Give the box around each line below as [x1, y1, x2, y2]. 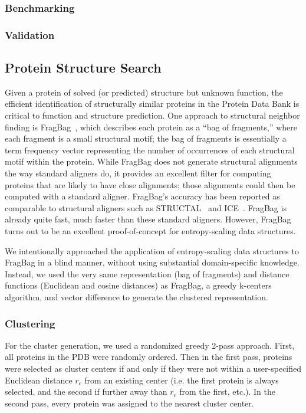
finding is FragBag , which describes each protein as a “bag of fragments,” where [5, 120, 298, 133]
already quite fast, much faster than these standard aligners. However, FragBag [5, 213, 291, 225]
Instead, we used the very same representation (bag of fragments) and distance [5, 267, 289, 280]
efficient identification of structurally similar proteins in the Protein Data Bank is [5, 97, 300, 110]
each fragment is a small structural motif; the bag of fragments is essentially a [5, 132, 287, 145]
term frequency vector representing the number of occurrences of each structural [5, 143, 295, 156]
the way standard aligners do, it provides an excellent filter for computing [5, 167, 271, 179]
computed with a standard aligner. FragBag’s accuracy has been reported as [5, 190, 280, 202]
